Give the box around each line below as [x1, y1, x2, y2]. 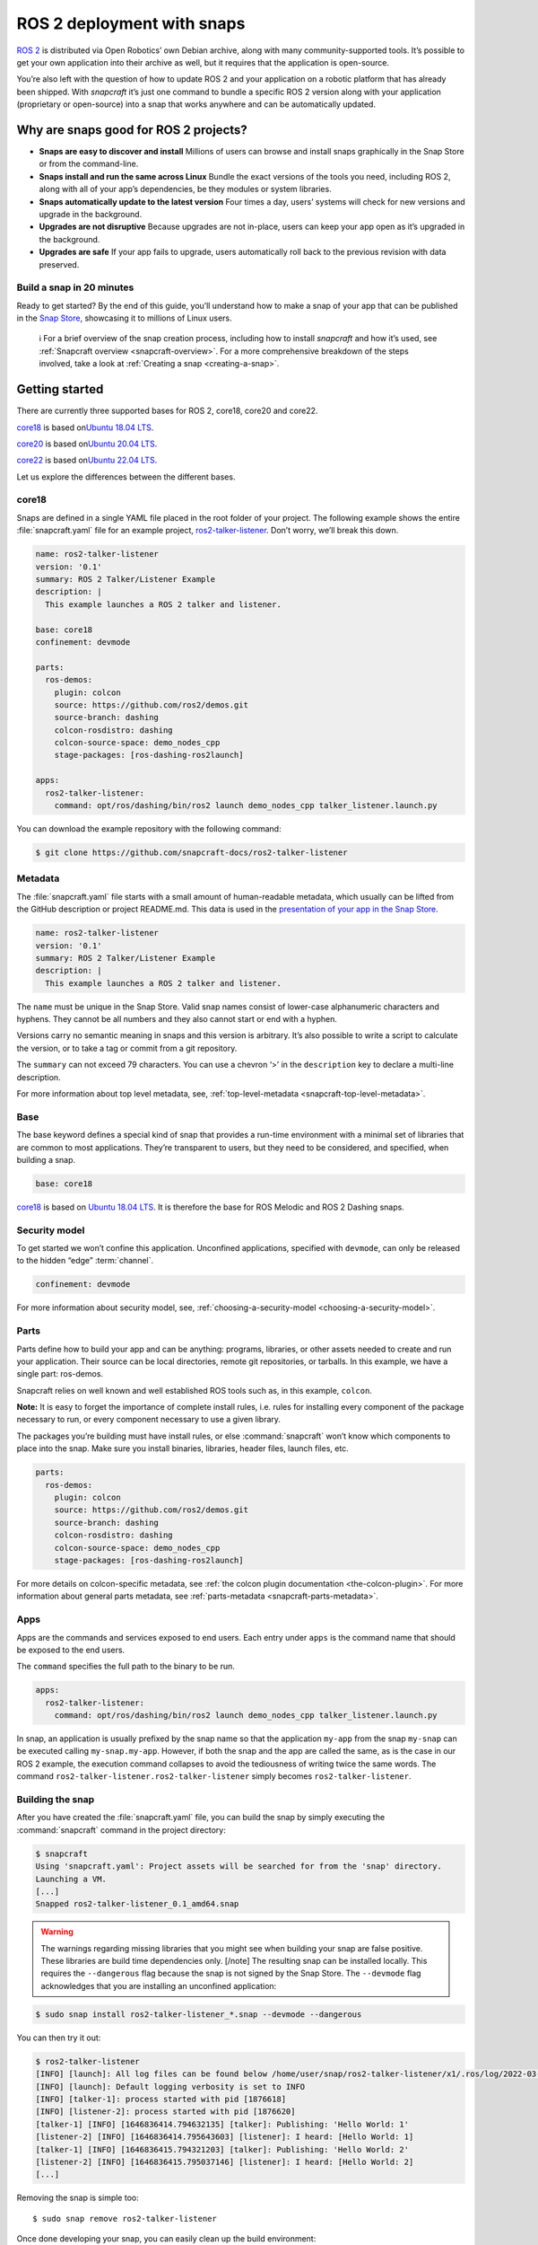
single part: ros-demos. [16, 1369, 103, 1379]
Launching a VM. [35, 1873, 108, 1884]
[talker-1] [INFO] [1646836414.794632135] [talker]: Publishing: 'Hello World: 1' [35, 2119, 410, 2129]
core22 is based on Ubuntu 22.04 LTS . [16, 454, 158, 466]
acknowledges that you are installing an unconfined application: [40, 1980, 277, 1991]
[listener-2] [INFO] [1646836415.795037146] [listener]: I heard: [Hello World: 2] [35, 2156, 414, 2167]
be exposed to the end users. [16, 1644, 126, 1655]
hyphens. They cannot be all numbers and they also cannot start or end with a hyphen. [16, 1014, 338, 1025]
